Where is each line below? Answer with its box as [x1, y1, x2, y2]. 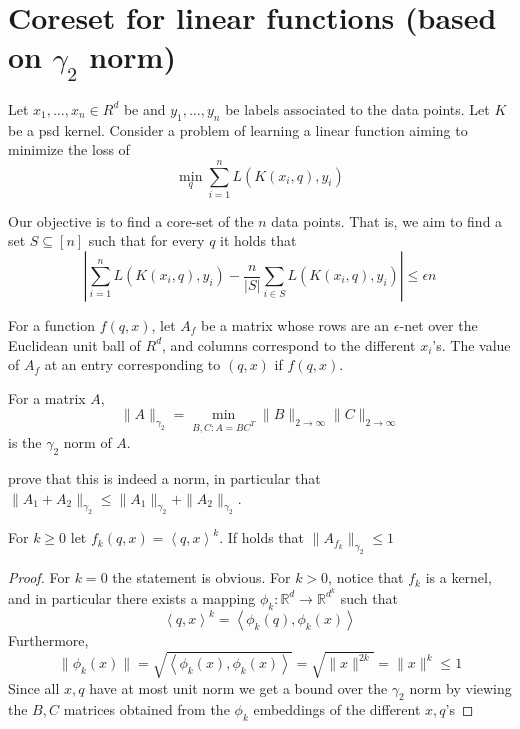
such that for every [88, 230, 205, 251]
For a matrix [8, 387, 86, 408]
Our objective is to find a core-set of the [8, 210, 254, 231]
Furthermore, [8, 630, 89, 651]
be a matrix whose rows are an [201, 315, 390, 336]
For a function [8, 315, 95, 336]
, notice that [328, 567, 404, 588]
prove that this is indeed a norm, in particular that [8, 467, 321, 488]
